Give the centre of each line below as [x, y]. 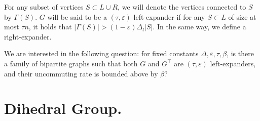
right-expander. [28, 36]
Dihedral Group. [63, 108]
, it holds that [50, 27]
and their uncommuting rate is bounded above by [81, 73]
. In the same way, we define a [199, 27]
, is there [240, 53]
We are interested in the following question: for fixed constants [101, 53]
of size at [242, 16]
